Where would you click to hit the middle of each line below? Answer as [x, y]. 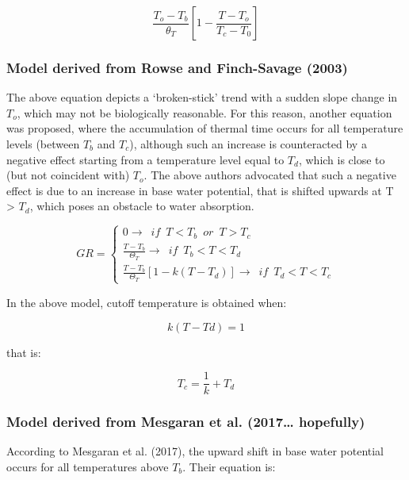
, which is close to [342, 159]
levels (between [43, 144]
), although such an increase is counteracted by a [248, 144]
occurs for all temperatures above [88, 467]
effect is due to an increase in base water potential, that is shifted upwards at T [200, 190]
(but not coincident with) [68, 175]
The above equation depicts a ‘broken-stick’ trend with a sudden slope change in [202, 97]
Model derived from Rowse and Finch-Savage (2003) [177, 67]
